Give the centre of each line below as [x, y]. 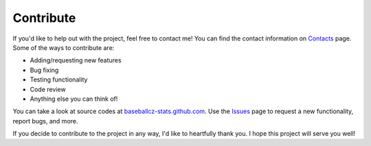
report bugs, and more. [45, 121]
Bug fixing [44, 70]
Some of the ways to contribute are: [64, 47]
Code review [48, 89]
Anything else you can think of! [74, 99]
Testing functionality [59, 80]
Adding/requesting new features [76, 60]
